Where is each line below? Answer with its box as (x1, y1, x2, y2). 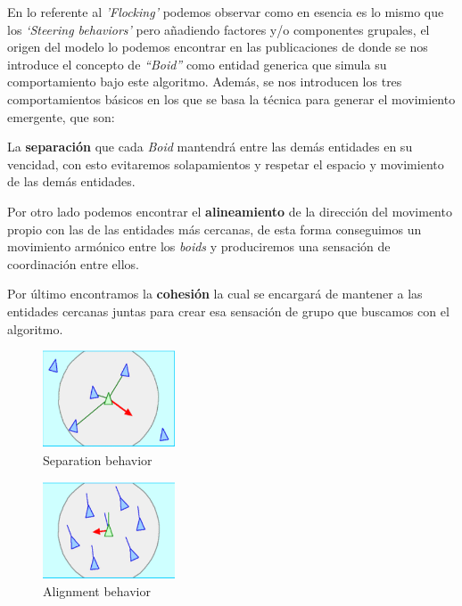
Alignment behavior (43, 582, 152, 601)
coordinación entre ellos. (7, 254, 139, 273)
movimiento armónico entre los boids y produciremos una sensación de (7, 237, 391, 256)
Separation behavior (43, 450, 153, 469)
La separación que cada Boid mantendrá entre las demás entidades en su (7, 137, 413, 156)
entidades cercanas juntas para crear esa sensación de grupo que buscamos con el (7, 301, 450, 320)
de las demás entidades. (7, 172, 136, 191)
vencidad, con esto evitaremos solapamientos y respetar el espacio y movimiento (7, 154, 444, 173)
